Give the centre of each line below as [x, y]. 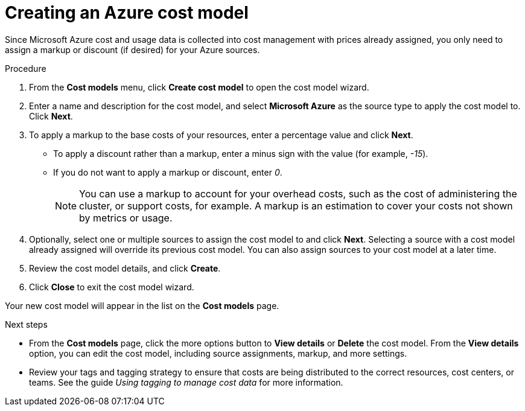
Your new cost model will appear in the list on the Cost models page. [142, 305]
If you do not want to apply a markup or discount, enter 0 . [168, 172]
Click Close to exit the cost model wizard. [112, 287]
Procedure [26, 68]
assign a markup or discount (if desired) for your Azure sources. [132, 49]
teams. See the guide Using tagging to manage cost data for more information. [186, 382]
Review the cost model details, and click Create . [125, 268]
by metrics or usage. [126, 218]
